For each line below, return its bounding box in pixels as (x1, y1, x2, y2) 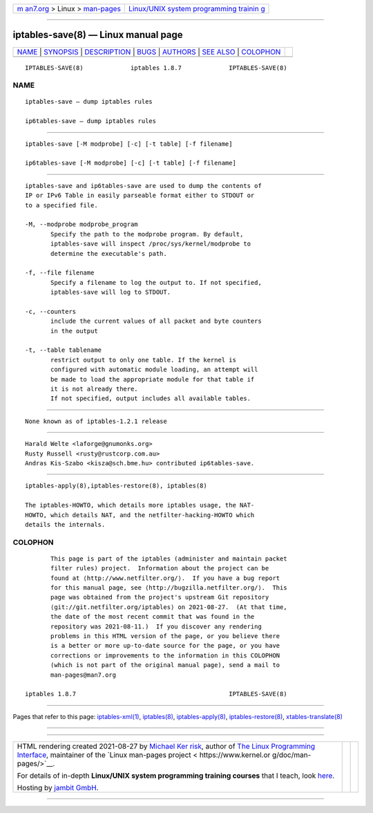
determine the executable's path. (50, 250, 167, 257)
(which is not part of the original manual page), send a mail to (50, 661, 280, 669)
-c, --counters (25, 308, 77, 315)
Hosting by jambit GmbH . (17, 783, 99, 793)
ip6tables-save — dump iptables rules (25, 118, 157, 125)
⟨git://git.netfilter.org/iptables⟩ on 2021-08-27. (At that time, (50, 603, 287, 611)
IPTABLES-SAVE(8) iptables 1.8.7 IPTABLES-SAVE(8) (25, 64, 287, 72)
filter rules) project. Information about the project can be (50, 564, 269, 572)
